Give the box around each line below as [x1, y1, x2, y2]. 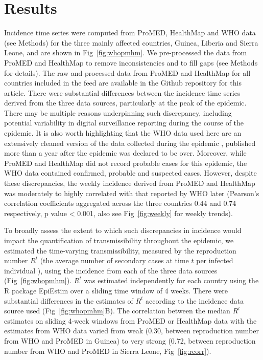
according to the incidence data [146, 295, 244, 306]
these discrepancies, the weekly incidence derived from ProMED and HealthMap [4, 178, 255, 188]
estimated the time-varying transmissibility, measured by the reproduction [4, 245, 236, 256]
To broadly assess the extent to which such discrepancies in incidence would [4, 225, 242, 236]
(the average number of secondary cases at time [40, 255, 189, 266]
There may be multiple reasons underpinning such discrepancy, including [4, 107, 232, 118]
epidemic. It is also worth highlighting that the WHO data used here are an [4, 128, 242, 138]
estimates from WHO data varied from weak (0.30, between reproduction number [4, 325, 259, 336]
